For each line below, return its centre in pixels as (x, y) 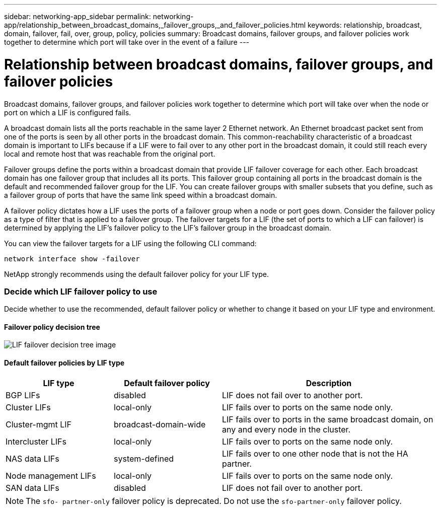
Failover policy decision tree (52, 327)
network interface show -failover (72, 259)
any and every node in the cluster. (286, 429)
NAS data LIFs (32, 458)
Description (329, 383)
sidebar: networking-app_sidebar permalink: (78, 16)
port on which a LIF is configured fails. (68, 112)
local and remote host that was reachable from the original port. (110, 154)
